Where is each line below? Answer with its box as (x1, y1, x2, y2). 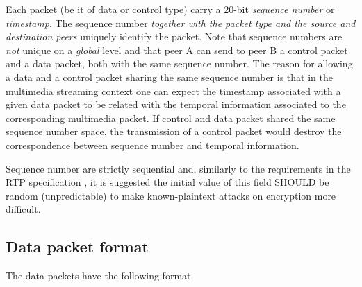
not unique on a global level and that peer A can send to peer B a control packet (6, 42, 348, 57)
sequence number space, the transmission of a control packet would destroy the (6, 124, 342, 139)
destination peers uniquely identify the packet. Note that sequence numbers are (6, 29, 343, 44)
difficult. (6, 202, 41, 216)
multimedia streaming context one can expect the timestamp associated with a (6, 83, 341, 98)
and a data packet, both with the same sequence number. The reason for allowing (6, 56, 353, 71)
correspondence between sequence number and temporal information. (6, 137, 299, 152)
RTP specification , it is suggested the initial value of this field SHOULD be (6, 175, 329, 189)
